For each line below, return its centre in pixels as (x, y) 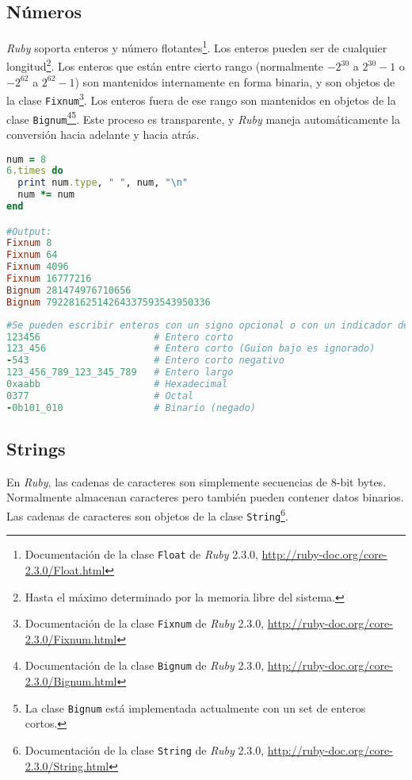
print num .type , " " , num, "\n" (103, 183)
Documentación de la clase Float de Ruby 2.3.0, (141, 554)
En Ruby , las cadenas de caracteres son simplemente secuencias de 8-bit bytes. (196, 481)
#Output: (29, 231)
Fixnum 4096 (38, 267)
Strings (36, 449)
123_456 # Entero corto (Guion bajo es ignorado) (191, 349)
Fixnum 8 (29, 243)
